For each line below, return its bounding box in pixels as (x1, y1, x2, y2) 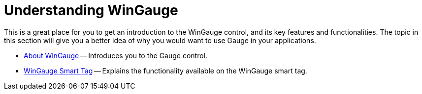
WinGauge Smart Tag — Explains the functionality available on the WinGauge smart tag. (24, 66, 307, 75)
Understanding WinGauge (4, 2, 178, 19)
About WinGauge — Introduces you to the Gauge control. (24, 51, 207, 60)
